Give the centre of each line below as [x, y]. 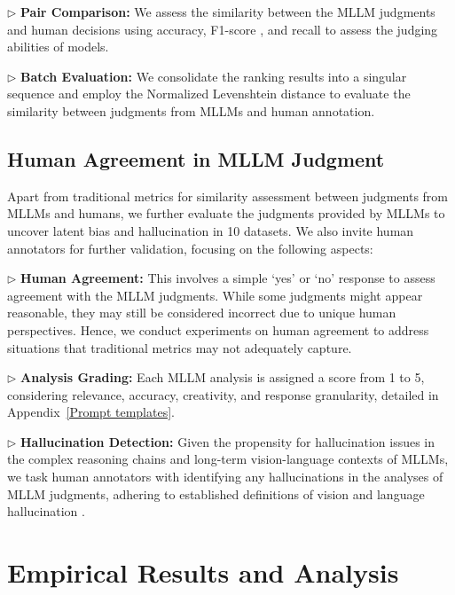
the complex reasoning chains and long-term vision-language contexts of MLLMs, [228, 459]
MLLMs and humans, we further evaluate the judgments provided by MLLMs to [226, 213]
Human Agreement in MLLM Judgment [196, 158]
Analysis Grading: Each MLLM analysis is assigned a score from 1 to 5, [223, 377]
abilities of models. [58, 47]
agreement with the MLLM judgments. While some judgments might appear [215, 295]
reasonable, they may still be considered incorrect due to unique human [202, 313]
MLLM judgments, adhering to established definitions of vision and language [216, 493]
